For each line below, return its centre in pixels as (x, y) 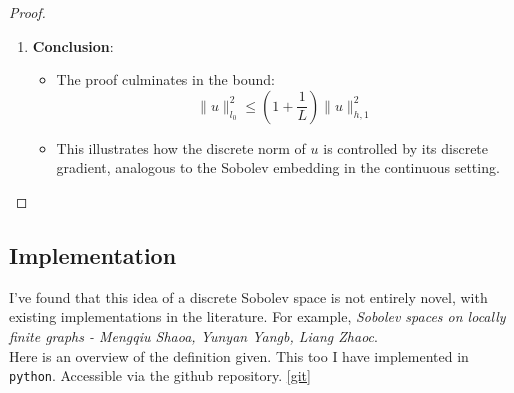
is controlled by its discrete (406, 147)
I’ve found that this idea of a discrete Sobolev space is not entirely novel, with (248, 296)
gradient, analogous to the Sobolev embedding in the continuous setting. (278, 167)
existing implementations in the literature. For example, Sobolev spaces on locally (257, 316)
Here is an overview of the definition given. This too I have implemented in (239, 355)
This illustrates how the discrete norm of (181, 147)
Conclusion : (73, 45)
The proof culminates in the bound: (165, 79)
